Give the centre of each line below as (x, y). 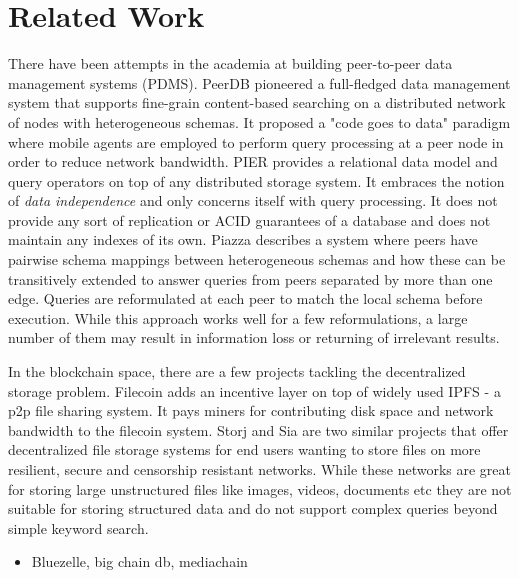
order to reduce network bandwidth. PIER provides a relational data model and (253, 161)
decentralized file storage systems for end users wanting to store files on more (244, 449)
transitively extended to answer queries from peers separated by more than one (250, 278)
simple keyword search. (78, 527)
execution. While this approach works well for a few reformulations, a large (238, 317)
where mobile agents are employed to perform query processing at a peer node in (256, 141)
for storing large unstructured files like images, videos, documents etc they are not (260, 488)
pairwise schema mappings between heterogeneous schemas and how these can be (257, 259)
